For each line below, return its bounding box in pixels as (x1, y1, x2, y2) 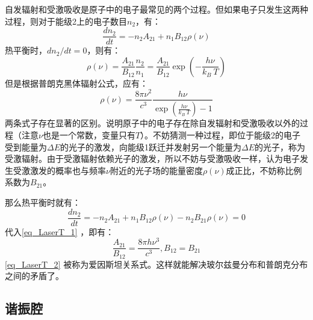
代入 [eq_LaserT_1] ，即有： (5, 225, 114, 238)
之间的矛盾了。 (5, 269, 64, 282)
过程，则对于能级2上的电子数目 (5, 14, 127, 27)
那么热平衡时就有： (5, 195, 81, 208)
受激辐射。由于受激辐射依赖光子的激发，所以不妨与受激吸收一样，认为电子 (5, 152, 300, 165)
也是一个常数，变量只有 (42, 129, 135, 141)
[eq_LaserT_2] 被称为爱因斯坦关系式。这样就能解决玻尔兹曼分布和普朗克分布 (5, 257, 308, 270)
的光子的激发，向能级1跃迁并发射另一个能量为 (60, 140, 242, 153)
